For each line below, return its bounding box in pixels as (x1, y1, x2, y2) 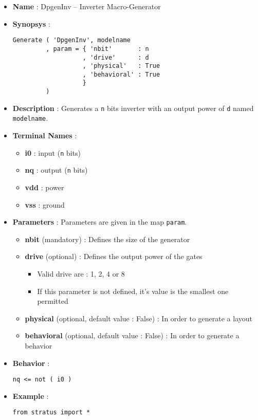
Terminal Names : (12, 130, 77, 141)
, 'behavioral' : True (82, 70, 160, 78)
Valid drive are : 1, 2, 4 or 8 (37, 268, 125, 279)
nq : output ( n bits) (25, 165, 88, 175)
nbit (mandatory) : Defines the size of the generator (25, 233, 190, 244)
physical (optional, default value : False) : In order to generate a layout (25, 313, 252, 323)
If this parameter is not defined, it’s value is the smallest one (37, 285, 229, 296)
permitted (37, 296, 68, 306)
